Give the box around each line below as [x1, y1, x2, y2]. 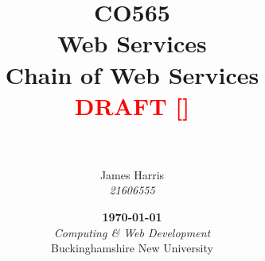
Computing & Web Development [53, 224, 211, 240]
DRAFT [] [74, 89, 190, 121]
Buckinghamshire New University [51, 240, 213, 256]
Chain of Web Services [5, 58, 259, 90]
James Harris [99, 166, 165, 182]
